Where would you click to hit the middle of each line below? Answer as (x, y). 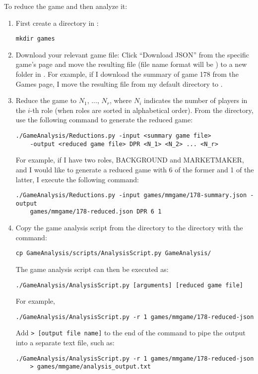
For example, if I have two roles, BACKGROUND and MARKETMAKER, (130, 160)
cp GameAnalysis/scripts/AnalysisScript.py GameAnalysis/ (113, 253)
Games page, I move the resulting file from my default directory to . (119, 83)
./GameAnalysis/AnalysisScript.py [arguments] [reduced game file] (129, 285)
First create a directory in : (57, 23)
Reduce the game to (46, 100)
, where (121, 100)
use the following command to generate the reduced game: (104, 120)
